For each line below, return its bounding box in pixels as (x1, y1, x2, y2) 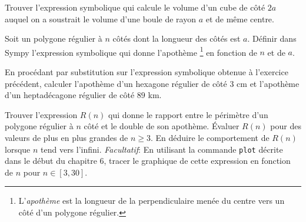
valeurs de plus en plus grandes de (5, 132, 128, 143)
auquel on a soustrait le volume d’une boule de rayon (5, 12, 196, 25)
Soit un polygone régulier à (5, 32, 102, 45)
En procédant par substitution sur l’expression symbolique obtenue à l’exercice (5, 66, 288, 78)
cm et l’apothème (237, 77, 300, 89)
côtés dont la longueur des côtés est (112, 32, 241, 45)
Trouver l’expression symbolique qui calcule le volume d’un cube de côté (5, 1, 265, 13)
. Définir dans (247, 32, 297, 45)
